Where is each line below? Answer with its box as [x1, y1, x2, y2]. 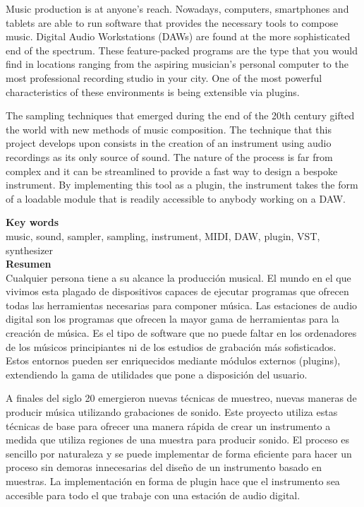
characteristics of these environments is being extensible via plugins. [6, 84, 300, 99]
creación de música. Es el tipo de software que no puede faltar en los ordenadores [6, 326, 357, 340]
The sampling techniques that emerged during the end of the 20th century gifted [6, 108, 355, 123]
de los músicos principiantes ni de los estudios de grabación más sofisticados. [6, 339, 336, 354]
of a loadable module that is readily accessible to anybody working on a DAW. [6, 191, 346, 205]
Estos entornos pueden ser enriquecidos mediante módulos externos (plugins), [6, 353, 341, 368]
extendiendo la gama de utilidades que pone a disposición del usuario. [6, 366, 308, 381]
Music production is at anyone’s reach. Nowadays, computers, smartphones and [6, 1, 349, 16]
